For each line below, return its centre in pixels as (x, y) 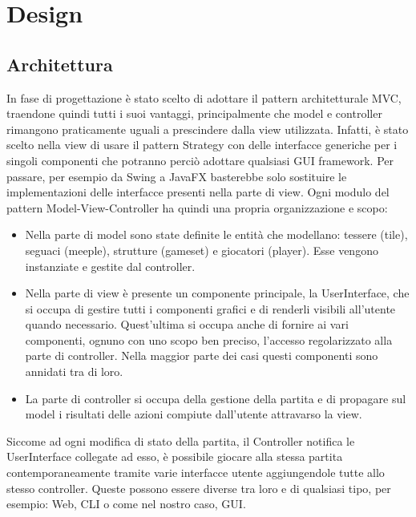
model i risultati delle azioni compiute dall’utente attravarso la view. (194, 414)
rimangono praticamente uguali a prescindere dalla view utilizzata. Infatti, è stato (208, 129)
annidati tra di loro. (74, 372)
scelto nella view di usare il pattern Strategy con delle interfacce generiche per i (202, 145)
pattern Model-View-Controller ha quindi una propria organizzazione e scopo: (197, 207)
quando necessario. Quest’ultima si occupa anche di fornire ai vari (187, 324)
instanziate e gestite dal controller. (110, 266)
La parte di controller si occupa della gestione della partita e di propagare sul (216, 398)
